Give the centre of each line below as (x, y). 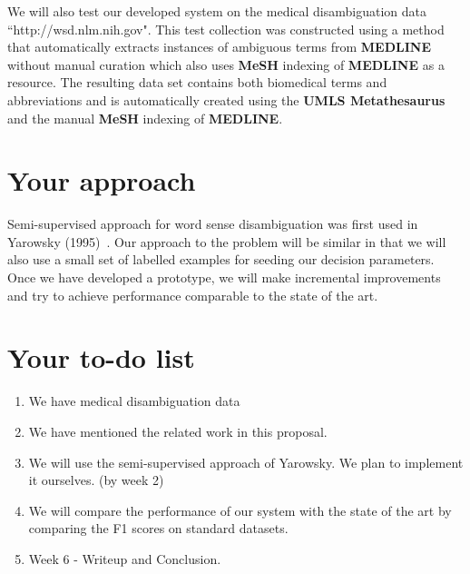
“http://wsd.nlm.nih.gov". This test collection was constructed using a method (226, 29)
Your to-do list (101, 357)
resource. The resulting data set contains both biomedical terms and (197, 82)
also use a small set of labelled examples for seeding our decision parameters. (221, 259)
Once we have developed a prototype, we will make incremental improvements (224, 277)
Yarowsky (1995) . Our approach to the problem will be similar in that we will (227, 241)
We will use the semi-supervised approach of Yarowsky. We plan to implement (246, 462)
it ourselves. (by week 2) (96, 480)
